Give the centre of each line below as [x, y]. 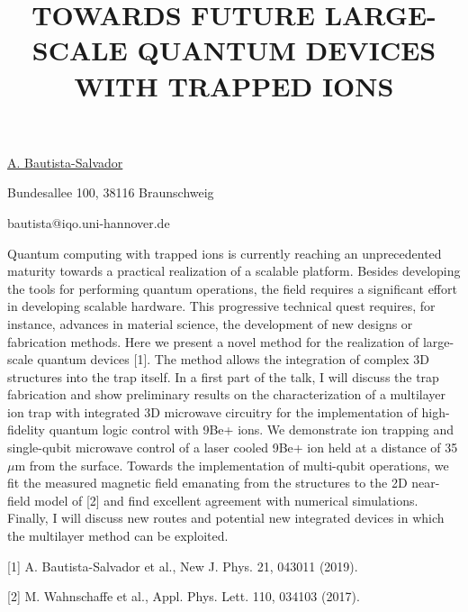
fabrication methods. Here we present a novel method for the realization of [213, 341]
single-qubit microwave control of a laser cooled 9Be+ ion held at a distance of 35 [233, 448]
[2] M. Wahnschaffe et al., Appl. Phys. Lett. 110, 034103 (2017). [184, 596]
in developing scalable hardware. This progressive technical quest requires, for [221, 306]
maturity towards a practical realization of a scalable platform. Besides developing [234, 271]
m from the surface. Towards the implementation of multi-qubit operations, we [232, 465]
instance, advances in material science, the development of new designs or [210, 323]
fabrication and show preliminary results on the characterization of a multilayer [227, 394]
